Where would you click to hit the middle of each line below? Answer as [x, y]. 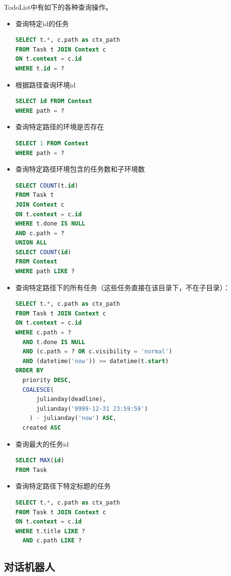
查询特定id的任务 [42, 23]
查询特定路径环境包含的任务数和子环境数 [80, 169]
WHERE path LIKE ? [45, 271]
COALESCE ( [38, 390]
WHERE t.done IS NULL [50, 224]
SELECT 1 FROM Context [52, 143]
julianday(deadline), [71, 399]
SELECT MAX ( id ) [40, 461]
